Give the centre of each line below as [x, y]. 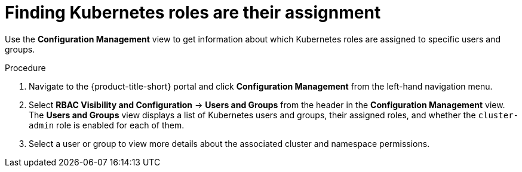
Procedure [25, 67]
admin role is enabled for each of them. [107, 125]
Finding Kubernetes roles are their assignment [193, 13]
